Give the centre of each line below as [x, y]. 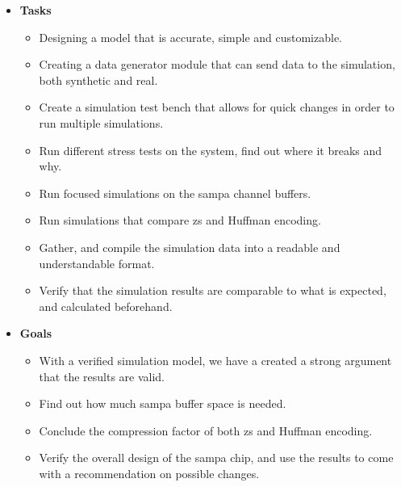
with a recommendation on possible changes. [149, 473]
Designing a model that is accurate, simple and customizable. [191, 37]
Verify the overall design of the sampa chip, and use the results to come [216, 458]
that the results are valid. [102, 376]
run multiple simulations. [101, 122]
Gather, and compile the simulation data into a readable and [190, 247]
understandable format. [97, 263]
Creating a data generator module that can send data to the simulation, [217, 64]
